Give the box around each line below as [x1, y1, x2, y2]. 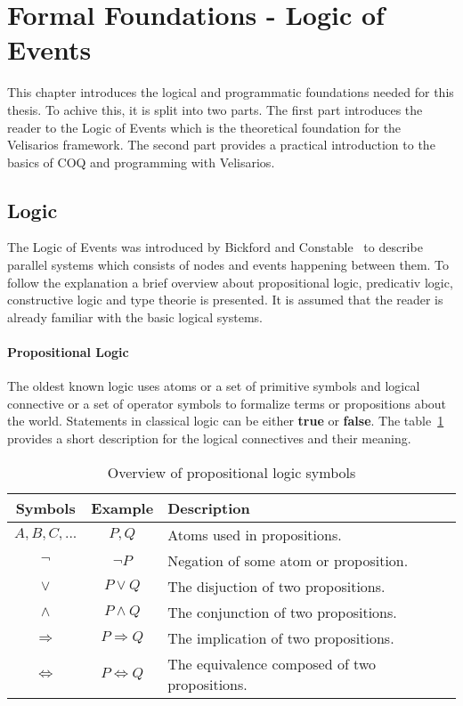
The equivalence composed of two [167, 653, 376, 674]
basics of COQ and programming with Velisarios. [7, 152, 275, 171]
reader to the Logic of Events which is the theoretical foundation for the [7, 118, 402, 136]
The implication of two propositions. [167, 627, 394, 648]
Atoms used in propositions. [167, 523, 342, 545]
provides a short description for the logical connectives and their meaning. [7, 429, 411, 448]
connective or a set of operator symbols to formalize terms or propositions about [7, 394, 447, 412]
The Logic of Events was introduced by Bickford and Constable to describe [7, 238, 423, 256]
